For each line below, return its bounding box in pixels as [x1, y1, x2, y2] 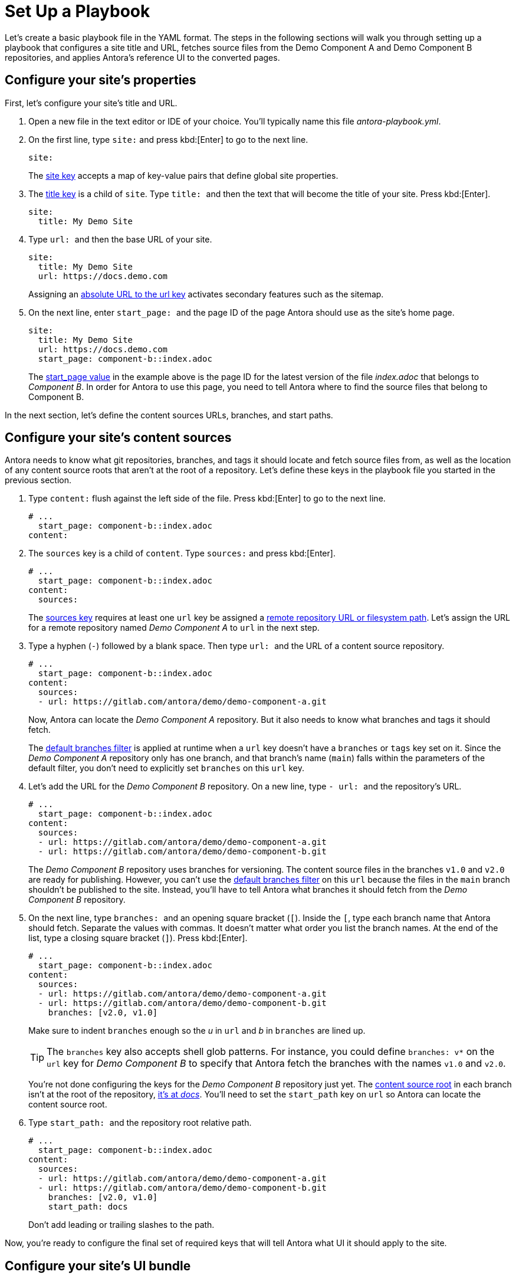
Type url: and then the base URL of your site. [28, 234, 212, 244]
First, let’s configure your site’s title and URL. [5, 97, 178, 108]
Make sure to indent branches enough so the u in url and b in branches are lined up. [28, 1025, 366, 1036]
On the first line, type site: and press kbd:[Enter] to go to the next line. [28, 134, 308, 145]
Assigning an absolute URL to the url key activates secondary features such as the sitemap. [28, 289, 384, 299]
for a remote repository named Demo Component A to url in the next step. [28, 622, 320, 633]
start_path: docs [48, 1202, 128, 1212]
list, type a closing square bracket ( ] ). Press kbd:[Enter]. [28, 933, 248, 943]
